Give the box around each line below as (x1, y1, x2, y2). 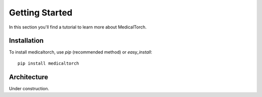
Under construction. (9, 85, 49, 91)
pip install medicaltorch (17, 60, 80, 66)
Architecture (9, 73, 49, 81)
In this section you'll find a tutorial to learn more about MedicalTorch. (9, 24, 147, 30)
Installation (9, 37, 44, 45)
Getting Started (9, 7, 73, 18)
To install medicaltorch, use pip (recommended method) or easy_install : (9, 49, 152, 55)
